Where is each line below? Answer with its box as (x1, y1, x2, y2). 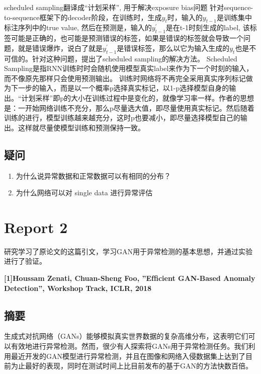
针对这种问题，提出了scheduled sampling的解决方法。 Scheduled (32, 53, 237, 63)
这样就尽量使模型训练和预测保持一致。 (18, 122, 145, 132)
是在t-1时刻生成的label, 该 (165, 22, 250, 33)
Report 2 (4, 216, 68, 237)
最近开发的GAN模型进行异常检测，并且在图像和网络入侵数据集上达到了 (11, 350, 245, 361)
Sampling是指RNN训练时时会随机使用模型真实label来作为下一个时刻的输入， (4, 63, 253, 73)
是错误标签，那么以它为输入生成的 (117, 42, 230, 53)
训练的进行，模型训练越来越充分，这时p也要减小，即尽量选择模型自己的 (4, 112, 240, 123)
